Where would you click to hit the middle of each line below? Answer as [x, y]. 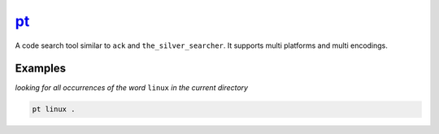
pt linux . [54, 109]
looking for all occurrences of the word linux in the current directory [131, 88]
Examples [41, 69]
